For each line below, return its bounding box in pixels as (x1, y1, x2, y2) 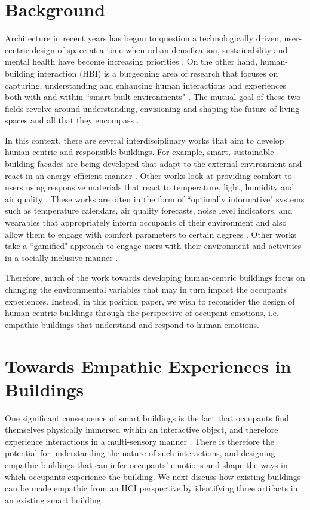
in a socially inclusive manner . (5, 251, 118, 263)
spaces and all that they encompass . (5, 114, 139, 126)
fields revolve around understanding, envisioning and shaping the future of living (5, 102, 300, 114)
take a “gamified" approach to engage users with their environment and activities (5, 239, 302, 252)
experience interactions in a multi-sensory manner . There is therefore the (5, 435, 274, 447)
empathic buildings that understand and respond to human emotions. (5, 318, 259, 330)
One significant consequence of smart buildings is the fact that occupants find (5, 411, 289, 424)
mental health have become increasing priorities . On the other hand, (5, 55, 258, 68)
